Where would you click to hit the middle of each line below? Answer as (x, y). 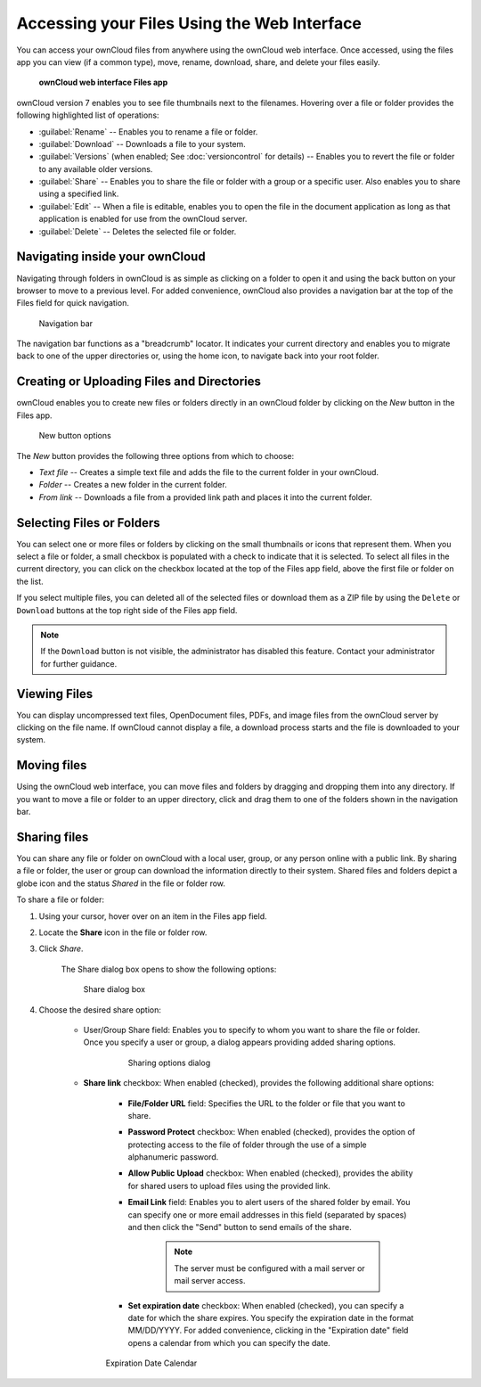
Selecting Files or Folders (88, 523)
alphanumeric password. (173, 1157)
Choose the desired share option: (100, 1009)
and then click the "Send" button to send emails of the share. (240, 1227)
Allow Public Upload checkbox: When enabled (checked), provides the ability (270, 1173)
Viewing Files (55, 694)
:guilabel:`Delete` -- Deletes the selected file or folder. (138, 231)
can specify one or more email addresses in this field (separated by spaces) (267, 1215)
